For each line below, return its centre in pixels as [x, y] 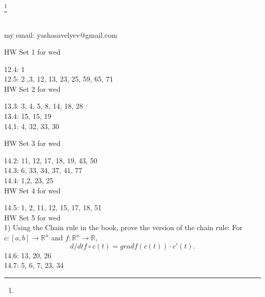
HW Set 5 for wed [32, 217]
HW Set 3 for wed [32, 143]
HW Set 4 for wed [32, 190]
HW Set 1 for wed [32, 52]
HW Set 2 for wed [32, 89]
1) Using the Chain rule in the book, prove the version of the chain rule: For [123, 227]
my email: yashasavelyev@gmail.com [61, 34]
